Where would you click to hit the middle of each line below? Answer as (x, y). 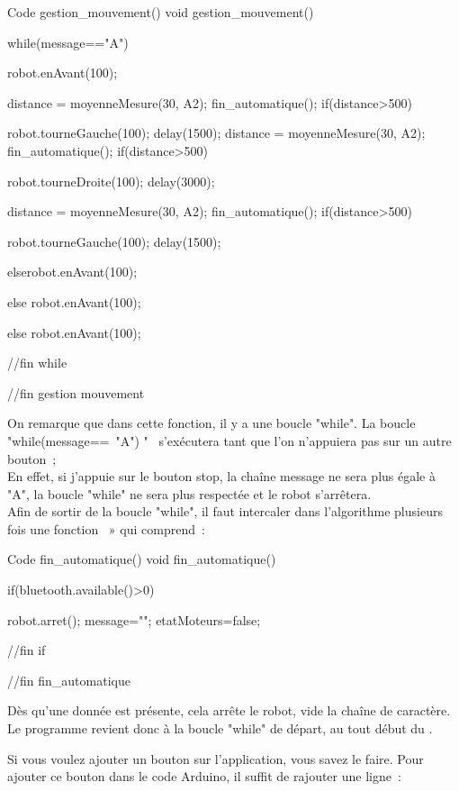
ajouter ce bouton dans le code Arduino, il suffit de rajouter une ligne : (204, 776)
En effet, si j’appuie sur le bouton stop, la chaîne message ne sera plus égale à (221, 476)
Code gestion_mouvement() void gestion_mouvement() (161, 12)
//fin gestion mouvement (76, 392)
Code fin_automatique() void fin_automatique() (142, 559)
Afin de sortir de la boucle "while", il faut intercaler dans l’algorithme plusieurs (225, 511)
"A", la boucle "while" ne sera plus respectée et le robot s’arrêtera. (189, 493)
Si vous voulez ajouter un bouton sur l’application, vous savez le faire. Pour (216, 758)
